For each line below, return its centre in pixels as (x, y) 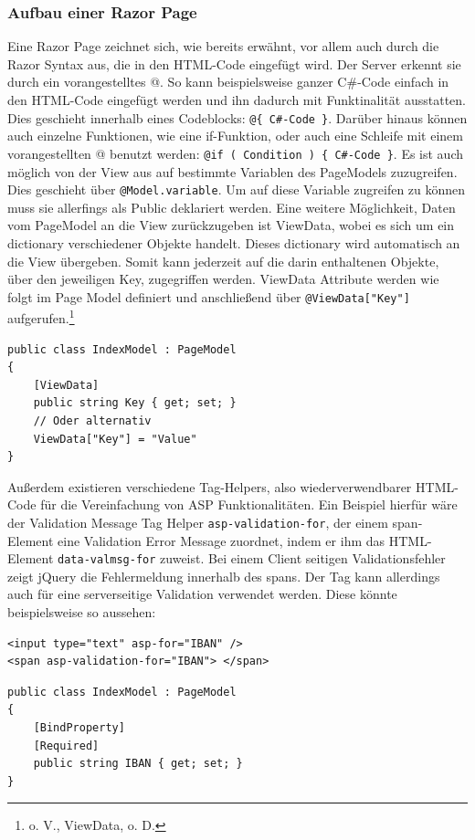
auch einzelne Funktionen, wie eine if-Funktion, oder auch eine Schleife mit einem (235, 136)
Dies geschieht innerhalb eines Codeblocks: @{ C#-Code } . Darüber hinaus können (237, 117)
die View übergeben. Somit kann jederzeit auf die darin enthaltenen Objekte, (223, 261)
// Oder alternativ (92, 421)
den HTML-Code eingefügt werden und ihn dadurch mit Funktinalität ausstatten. (237, 100)
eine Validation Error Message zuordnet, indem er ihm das (222, 540)
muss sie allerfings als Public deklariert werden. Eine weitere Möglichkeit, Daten (232, 207)
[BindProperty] (79, 728)
